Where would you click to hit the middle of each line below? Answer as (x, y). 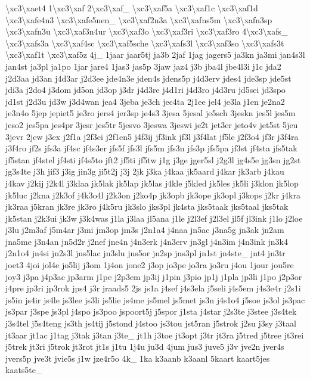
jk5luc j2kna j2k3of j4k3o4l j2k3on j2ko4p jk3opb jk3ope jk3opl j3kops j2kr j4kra (153, 195)
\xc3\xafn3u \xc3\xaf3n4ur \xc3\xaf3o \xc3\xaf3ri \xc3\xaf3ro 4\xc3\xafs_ (147, 31)
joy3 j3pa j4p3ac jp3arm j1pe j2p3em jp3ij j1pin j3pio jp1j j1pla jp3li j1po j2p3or (154, 276)
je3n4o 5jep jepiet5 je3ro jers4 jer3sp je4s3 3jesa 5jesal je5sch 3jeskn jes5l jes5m (151, 113)
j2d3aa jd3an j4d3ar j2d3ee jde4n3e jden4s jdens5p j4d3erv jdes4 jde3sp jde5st (148, 78)
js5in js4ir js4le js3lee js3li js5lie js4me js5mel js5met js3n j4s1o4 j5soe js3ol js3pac (155, 299)
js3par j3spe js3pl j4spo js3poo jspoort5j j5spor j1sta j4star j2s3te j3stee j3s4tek (151, 311)
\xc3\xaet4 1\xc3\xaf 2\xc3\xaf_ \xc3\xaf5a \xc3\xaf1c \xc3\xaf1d (132, 8)
